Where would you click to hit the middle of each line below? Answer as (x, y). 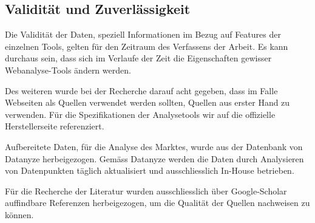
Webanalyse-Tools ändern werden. (68, 70)
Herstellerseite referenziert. (55, 126)
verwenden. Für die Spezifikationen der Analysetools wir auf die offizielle (140, 114)
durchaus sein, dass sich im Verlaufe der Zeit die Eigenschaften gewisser (138, 58)
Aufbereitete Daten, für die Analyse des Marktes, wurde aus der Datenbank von (154, 146)
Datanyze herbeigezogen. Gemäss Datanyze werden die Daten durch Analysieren (154, 158)
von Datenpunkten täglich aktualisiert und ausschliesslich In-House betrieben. (150, 170)
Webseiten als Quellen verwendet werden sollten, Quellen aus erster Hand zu (147, 102)
